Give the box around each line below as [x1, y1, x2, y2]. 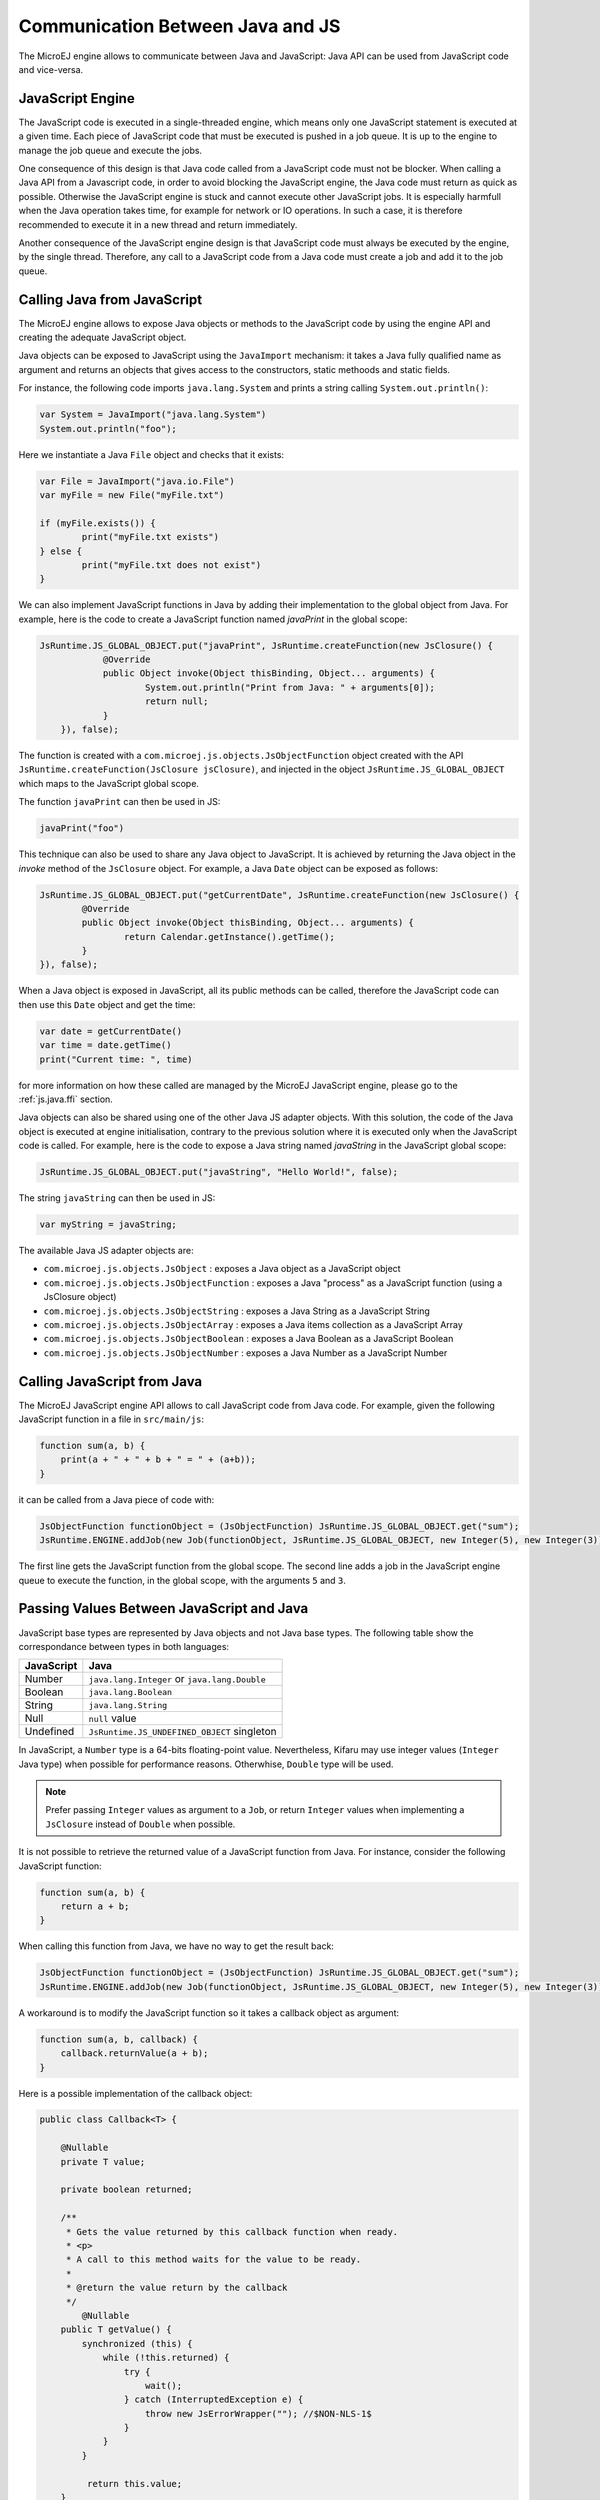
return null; [145, 696, 209, 707]
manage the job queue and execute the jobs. [18, 144, 203, 156]
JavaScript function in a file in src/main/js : [18, 1413, 205, 1425]
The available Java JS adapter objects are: [18, 1245, 194, 1257]
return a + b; [60, 1901, 130, 1912]
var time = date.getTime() [39, 1040, 172, 1051]
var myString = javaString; [39, 1219, 177, 1230]
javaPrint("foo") [39, 823, 125, 834]
